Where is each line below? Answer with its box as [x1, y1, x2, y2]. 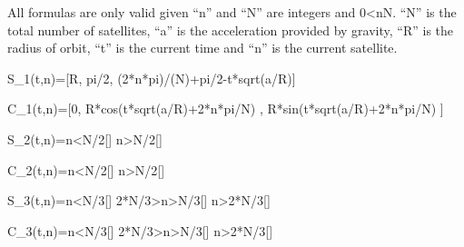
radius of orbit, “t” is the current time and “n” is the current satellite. [7, 38, 398, 57]
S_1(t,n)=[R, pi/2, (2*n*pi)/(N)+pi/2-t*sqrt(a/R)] [7, 68, 296, 87]
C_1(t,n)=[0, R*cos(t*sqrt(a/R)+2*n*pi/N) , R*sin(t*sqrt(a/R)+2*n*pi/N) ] [7, 99, 444, 118]
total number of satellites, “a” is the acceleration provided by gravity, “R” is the [7, 20, 454, 39]
